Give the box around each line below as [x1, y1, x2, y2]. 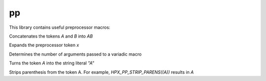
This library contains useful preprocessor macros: [9, 24, 110, 30]
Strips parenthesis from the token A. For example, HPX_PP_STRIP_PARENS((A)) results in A [9, 69, 194, 75]
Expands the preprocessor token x [9, 42, 79, 48]
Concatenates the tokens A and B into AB [9, 33, 93, 39]
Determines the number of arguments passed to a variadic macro [9, 51, 142, 57]
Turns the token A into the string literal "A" [9, 60, 95, 66]
